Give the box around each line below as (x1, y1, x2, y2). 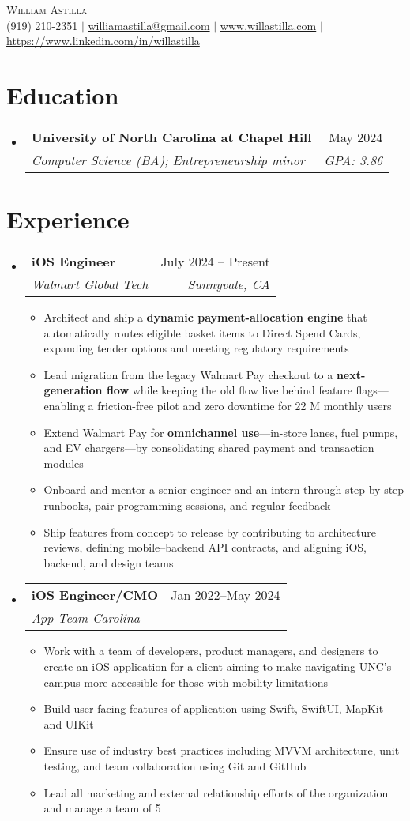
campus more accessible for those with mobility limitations (43, 673, 328, 690)
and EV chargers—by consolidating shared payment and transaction (43, 439, 374, 456)
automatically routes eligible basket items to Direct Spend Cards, (43, 324, 361, 341)
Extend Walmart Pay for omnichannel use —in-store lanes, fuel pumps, (43, 424, 398, 440)
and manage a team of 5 (43, 800, 161, 816)
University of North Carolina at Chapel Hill (31, 127, 312, 146)
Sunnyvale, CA (187, 275, 270, 294)
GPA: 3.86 (324, 150, 383, 169)
